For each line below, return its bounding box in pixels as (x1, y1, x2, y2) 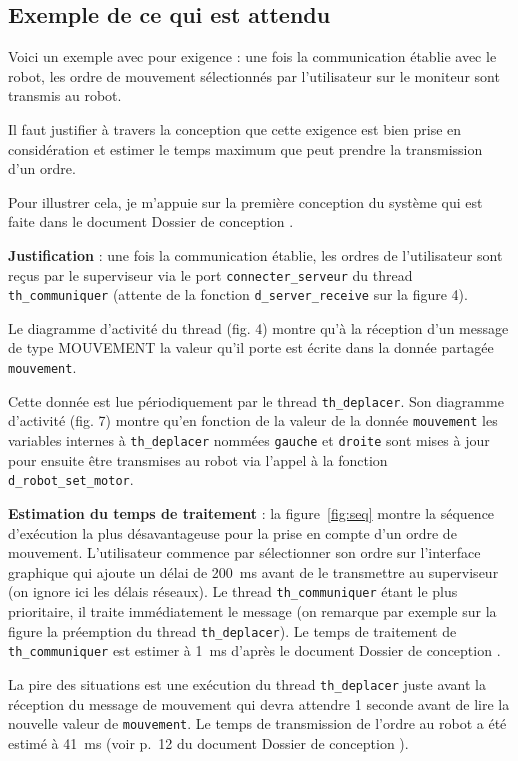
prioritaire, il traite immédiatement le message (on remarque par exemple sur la (8, 600, 497, 621)
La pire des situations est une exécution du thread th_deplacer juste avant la (8, 673, 487, 694)
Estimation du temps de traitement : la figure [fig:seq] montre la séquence (8, 502, 495, 523)
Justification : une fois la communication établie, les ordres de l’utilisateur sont (8, 244, 503, 265)
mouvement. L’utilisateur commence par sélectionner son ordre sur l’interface (8, 542, 481, 563)
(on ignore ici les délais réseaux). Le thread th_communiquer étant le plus (8, 581, 458, 602)
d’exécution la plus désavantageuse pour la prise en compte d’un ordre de (8, 522, 457, 543)
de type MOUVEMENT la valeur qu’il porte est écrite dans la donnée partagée (8, 337, 494, 358)
